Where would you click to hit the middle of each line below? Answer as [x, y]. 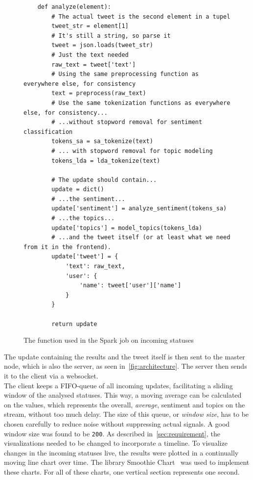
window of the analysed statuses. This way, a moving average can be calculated [123, 395]
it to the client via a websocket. [51, 375]
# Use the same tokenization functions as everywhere [141, 103]
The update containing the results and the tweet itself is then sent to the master [125, 356]
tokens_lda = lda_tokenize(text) [106, 161]
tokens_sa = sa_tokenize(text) [102, 141]
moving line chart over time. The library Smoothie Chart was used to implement [127, 462]
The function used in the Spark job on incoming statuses [109, 340]
